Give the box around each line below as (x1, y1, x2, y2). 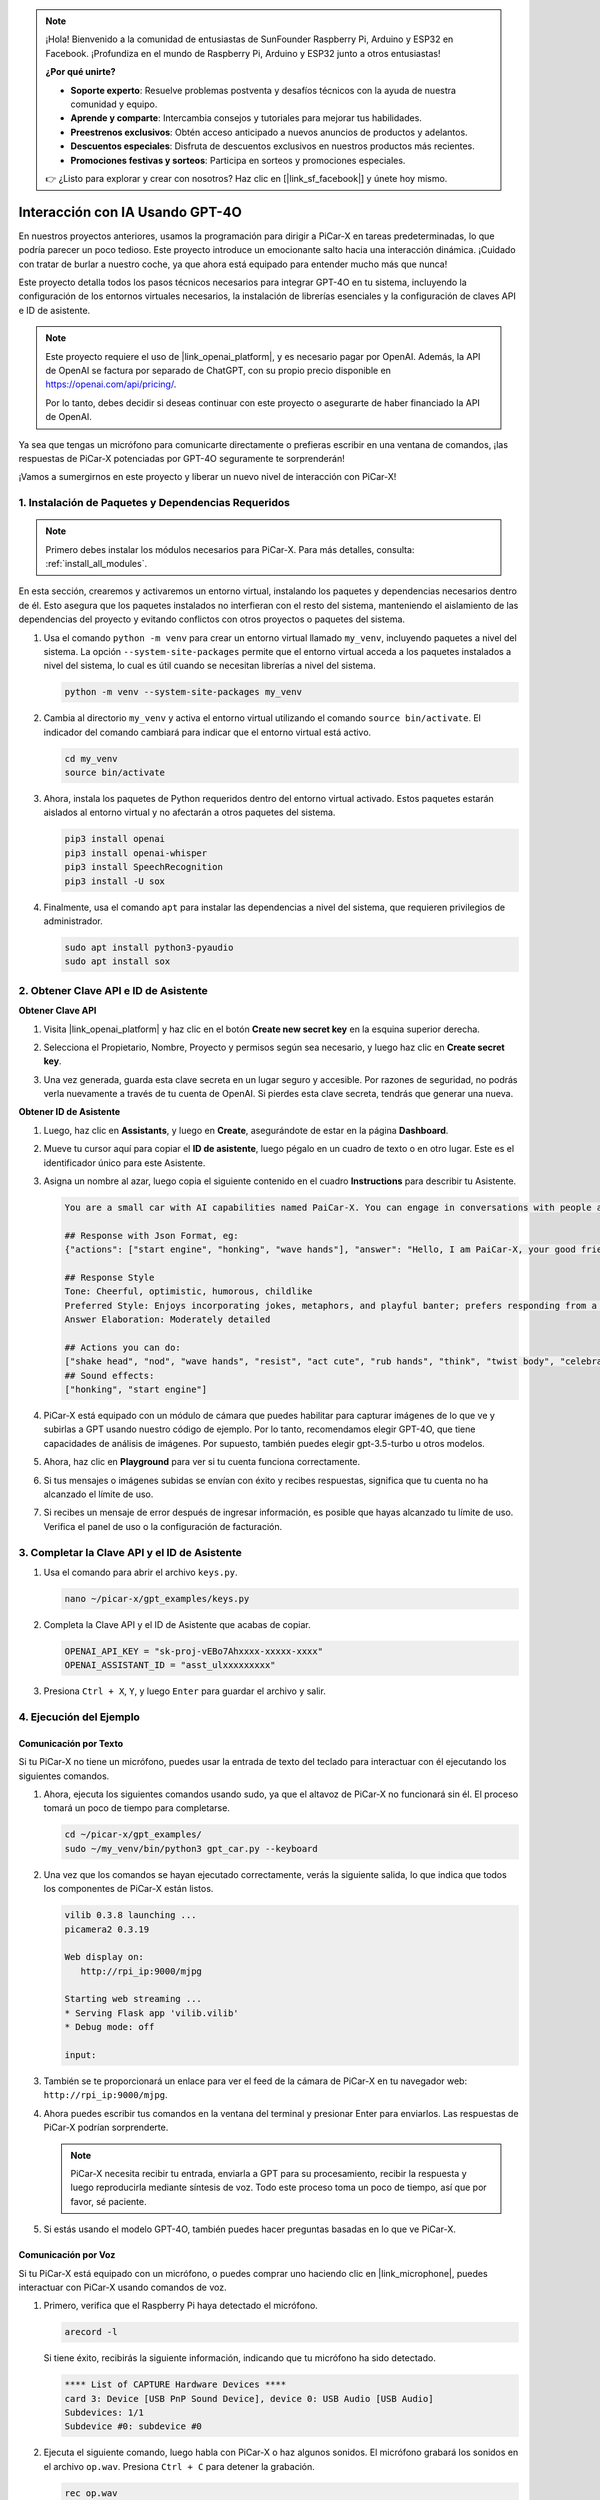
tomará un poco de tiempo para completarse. (43, 1802, 230, 1814)
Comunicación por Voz (18, 2249, 116, 2261)
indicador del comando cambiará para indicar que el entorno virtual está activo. (43, 726, 372, 738)
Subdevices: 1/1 (64, 2407, 145, 2419)
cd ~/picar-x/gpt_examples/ (64, 1829, 202, 1840)
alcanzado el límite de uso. (43, 1488, 154, 1500)
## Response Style (64, 1271, 155, 1283)
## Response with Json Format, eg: (64, 1230, 239, 1241)
